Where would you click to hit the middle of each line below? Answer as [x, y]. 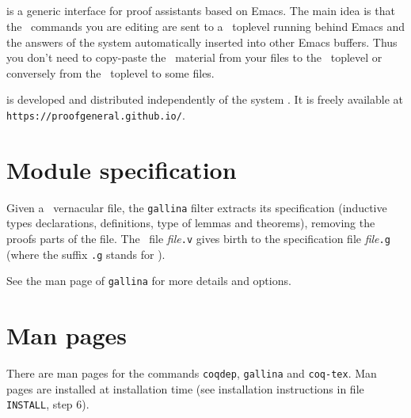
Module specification [122, 169]
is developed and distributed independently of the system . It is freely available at [205, 99]
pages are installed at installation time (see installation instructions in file [185, 388]
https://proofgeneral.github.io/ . [96, 114]
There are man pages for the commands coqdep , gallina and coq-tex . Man [192, 373]
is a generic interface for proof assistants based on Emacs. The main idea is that [201, 11]
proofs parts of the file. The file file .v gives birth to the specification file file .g [198, 238]
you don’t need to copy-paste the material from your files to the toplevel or [194, 57]
